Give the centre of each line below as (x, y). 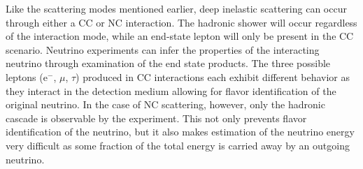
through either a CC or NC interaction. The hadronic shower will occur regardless (181, 22)
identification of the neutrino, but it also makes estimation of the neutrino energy (180, 132)
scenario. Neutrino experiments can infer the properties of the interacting (163, 49)
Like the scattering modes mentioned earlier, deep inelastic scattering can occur (176, 8)
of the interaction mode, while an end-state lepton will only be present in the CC (180, 36)
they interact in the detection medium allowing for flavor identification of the (171, 90)
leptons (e (27, 76)
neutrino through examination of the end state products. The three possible (168, 63)
